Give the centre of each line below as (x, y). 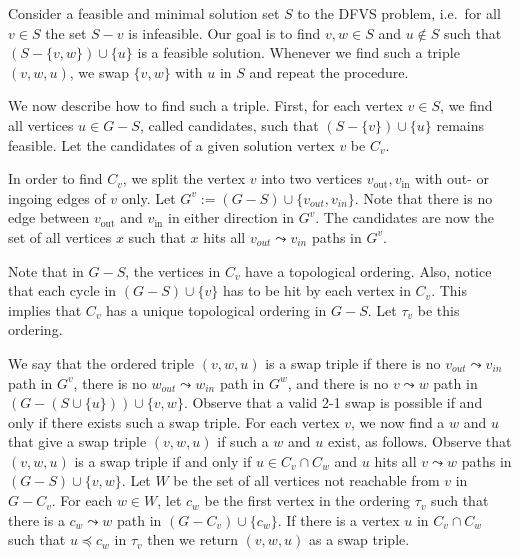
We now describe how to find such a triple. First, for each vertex (205, 105)
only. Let (148, 197)
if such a (243, 441)
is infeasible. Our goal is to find (224, 32)
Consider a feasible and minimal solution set (144, 13)
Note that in (46, 270)
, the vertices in (173, 270)
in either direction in (231, 217)
